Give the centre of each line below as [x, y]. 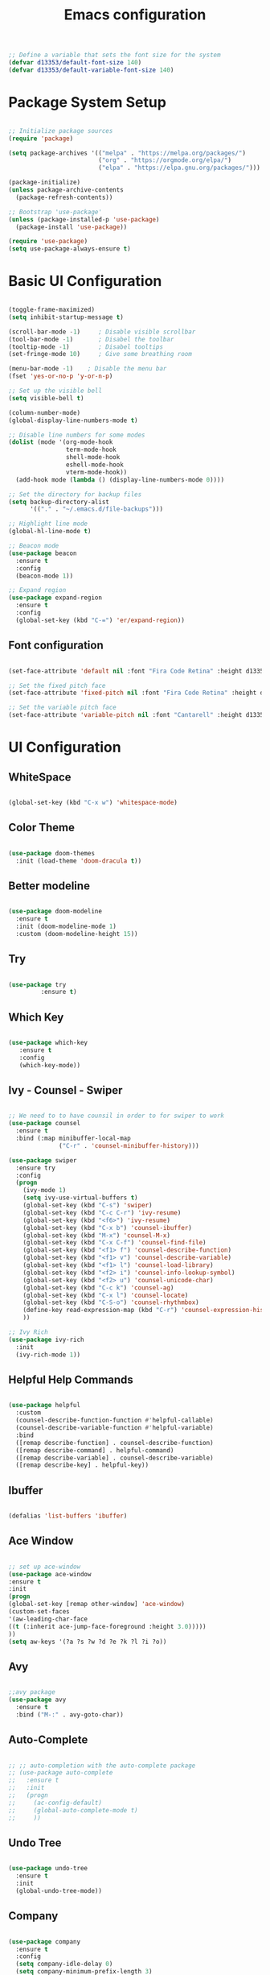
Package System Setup [88, 102]
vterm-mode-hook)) [96, 472]
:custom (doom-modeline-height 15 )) [77, 934]
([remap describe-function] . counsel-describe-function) [115, 1443]
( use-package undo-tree [48, 1869]
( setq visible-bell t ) [46, 398]
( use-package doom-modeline [55, 912]
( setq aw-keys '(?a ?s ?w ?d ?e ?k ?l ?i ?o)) [88, 1642]
